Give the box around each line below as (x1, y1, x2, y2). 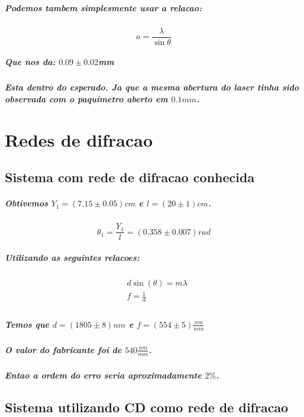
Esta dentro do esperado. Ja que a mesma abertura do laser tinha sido (5, 81, 299, 93)
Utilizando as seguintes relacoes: (5, 251, 140, 263)
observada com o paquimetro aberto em (5, 92, 168, 105)
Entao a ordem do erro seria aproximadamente (5, 369, 202, 382)
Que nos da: (5, 56, 56, 68)
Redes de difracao (5, 127, 153, 151)
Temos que (5, 318, 50, 330)
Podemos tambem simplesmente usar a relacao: (5, 1, 202, 14)
